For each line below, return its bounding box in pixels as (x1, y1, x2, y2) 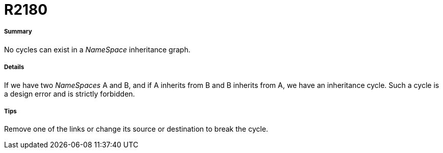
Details (4, 64, 24, 71)
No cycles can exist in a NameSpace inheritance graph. (4, 45, 191, 54)
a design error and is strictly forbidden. (4, 89, 135, 98)
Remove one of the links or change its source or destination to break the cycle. (4, 125, 268, 134)
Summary (4, 28, 32, 36)
